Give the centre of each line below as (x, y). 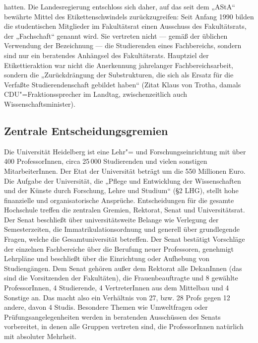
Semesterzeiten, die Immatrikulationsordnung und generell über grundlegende (122, 229)
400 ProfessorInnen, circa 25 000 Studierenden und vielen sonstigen (106, 161)
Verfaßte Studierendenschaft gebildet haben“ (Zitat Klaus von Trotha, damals (123, 84)
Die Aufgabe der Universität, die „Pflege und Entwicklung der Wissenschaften (123, 180)
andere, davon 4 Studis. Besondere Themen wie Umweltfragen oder (106, 307)
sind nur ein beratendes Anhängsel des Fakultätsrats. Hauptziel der (106, 55)
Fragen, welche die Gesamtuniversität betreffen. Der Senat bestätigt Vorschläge (125, 239)
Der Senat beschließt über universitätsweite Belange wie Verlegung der (111, 219)
